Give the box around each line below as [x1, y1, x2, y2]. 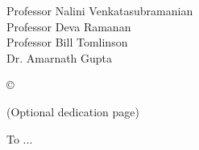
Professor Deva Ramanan [6, 18, 131, 34]
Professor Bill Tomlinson [6, 34, 128, 51]
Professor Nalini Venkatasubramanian [6, 2, 193, 18]
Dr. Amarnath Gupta [6, 49, 113, 66]
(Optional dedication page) [6, 103, 139, 120]
